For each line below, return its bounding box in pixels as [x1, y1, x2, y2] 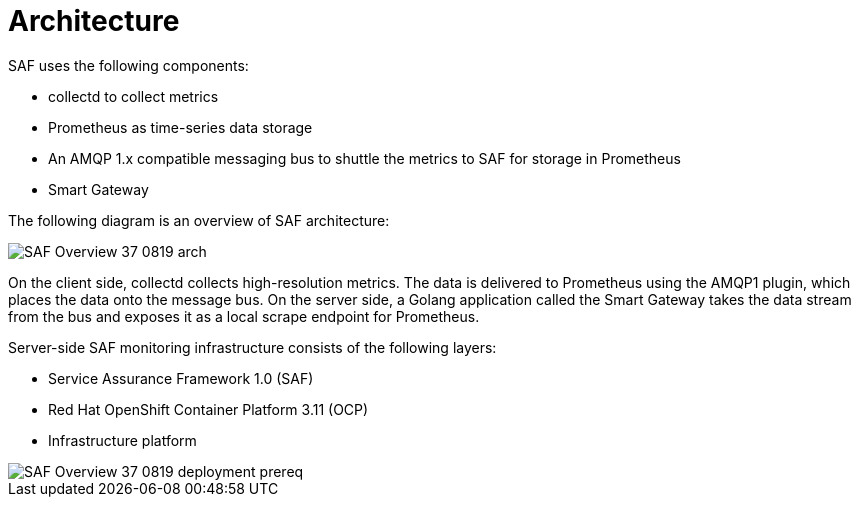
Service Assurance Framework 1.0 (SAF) [48, 369, 314, 387]
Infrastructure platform [48, 431, 197, 449]
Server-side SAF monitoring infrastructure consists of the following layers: [8, 338, 497, 356]
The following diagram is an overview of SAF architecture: [8, 211, 390, 229]
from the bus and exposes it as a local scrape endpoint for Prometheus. [8, 307, 480, 325]
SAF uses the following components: [8, 56, 249, 74]
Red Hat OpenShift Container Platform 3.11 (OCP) [48, 400, 369, 418]
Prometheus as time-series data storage [48, 118, 313, 136]
